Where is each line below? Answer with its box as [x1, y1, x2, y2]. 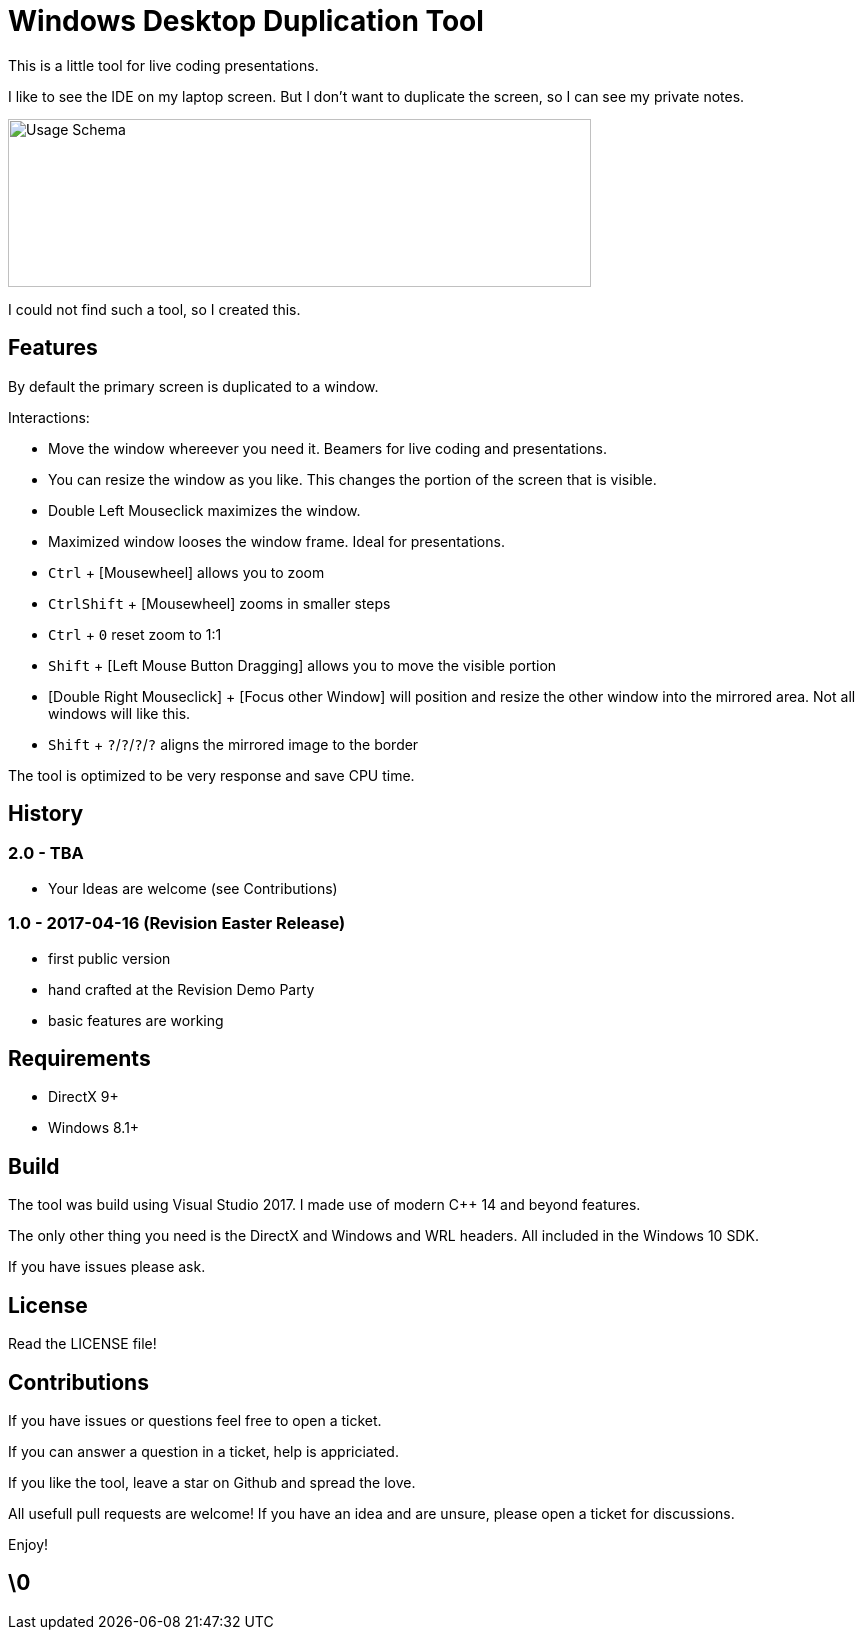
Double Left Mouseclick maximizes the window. [48, 501, 361, 519]
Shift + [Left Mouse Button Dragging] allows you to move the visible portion [48, 656, 557, 674]
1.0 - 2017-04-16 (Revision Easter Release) [8, 913, 346, 934]
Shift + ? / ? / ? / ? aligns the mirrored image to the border [48, 735, 419, 753]
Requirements [8, 1045, 151, 1071]
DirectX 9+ [48, 1088, 119, 1106]
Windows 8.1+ [48, 1119, 140, 1137]
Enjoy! [8, 1535, 49, 1553]
